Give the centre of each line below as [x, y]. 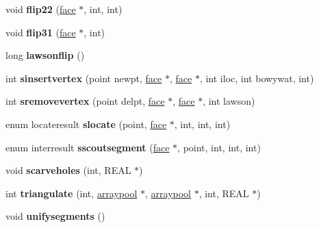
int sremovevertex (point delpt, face [85, 101]
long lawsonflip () [45, 55]
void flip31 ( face [41, 32]
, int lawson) [229, 101]
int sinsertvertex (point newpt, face [84, 78]
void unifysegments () [55, 216]
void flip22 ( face [41, 9]
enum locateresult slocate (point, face [86, 124]
